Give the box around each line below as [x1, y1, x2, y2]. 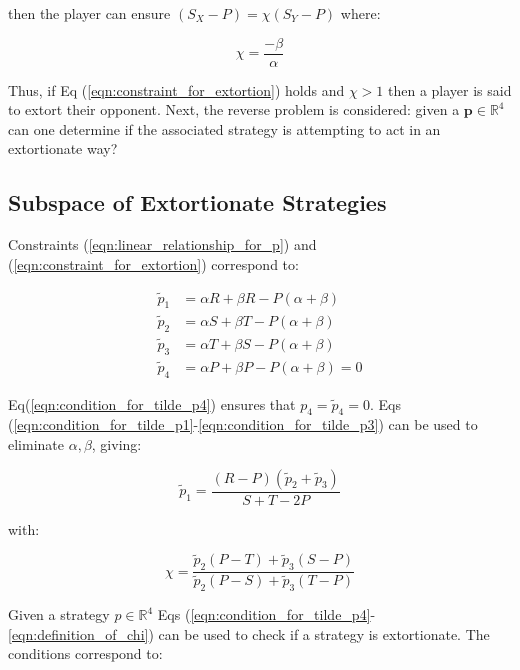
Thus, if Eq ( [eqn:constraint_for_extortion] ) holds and [8, 79, 345, 100]
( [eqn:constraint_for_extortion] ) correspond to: [8, 253, 299, 274]
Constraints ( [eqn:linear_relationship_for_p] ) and [8, 234, 317, 255]
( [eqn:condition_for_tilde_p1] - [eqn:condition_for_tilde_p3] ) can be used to [8, 414, 478, 435]
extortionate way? [8, 138, 118, 159]
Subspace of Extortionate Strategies [8, 187, 387, 218]
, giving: [91, 434, 142, 454]
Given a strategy [8, 604, 110, 625]
